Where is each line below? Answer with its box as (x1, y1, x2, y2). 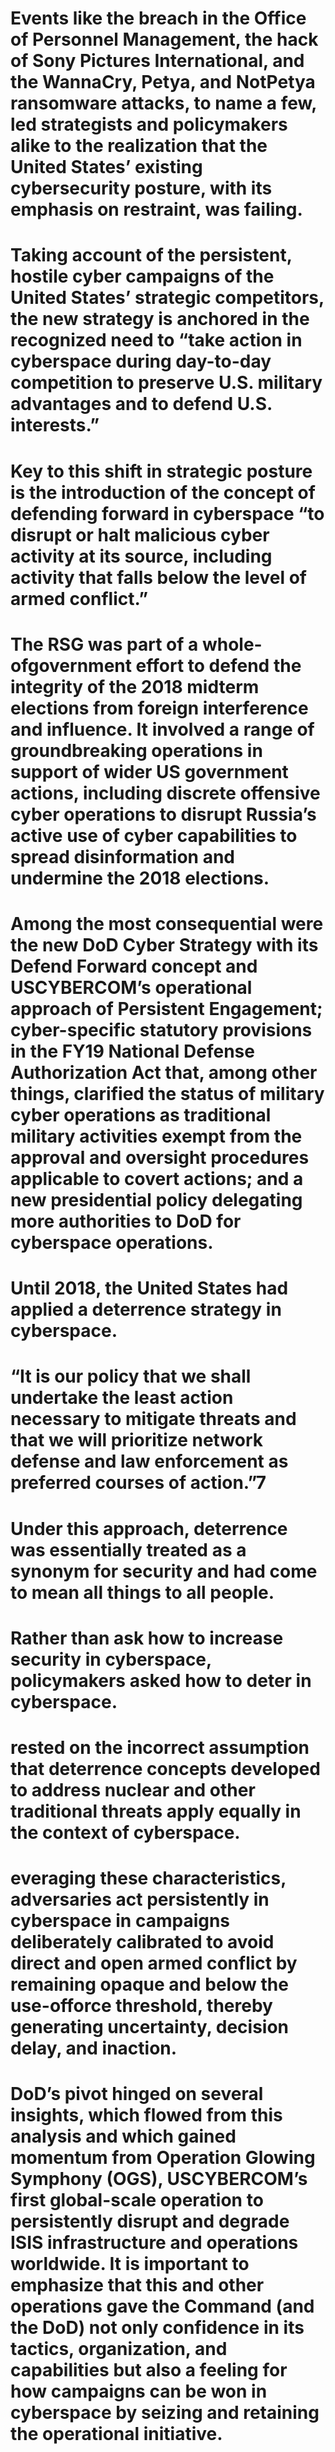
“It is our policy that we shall (10, 1365, 252, 1388)
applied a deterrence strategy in (10, 1298, 282, 1321)
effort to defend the (135, 654, 302, 677)
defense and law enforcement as (10, 1450, 289, 1473)
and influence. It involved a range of (10, 718, 315, 741)
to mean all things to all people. (10, 1581, 275, 1604)
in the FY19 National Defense (10, 1040, 255, 1062)
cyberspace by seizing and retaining (10, 2402, 320, 2424)
